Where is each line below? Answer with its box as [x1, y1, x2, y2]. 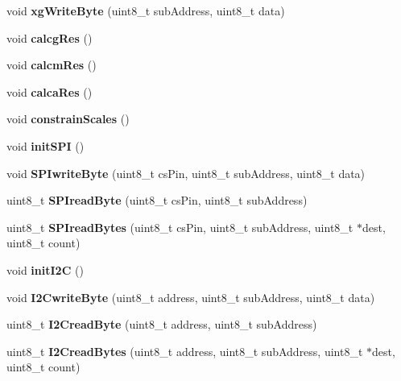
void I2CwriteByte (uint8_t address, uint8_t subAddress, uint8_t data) [6, 288, 375, 305]
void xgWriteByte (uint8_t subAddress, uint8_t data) [6, 2, 285, 19]
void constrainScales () [6, 110, 130, 127]
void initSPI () [6, 137, 85, 154]
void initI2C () [6, 261, 84, 278]
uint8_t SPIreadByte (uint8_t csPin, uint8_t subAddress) [6, 192, 308, 209]
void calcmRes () [6, 56, 97, 73]
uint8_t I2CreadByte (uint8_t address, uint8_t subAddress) [6, 316, 317, 333]
